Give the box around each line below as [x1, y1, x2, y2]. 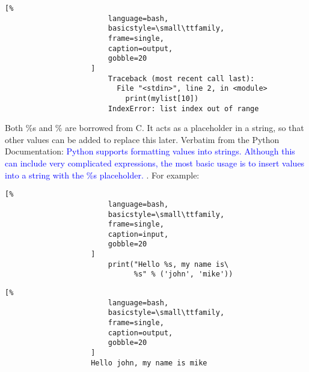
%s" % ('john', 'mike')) [133, 270, 233, 279]
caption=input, [108, 230, 169, 239]
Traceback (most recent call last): [108, 74, 255, 83]
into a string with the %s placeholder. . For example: [5, 168, 200, 181]
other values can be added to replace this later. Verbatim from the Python [5, 133, 280, 145]
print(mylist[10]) [125, 94, 199, 103]
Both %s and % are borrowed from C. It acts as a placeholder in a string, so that [5, 121, 304, 134]
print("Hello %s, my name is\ [108, 260, 229, 269]
